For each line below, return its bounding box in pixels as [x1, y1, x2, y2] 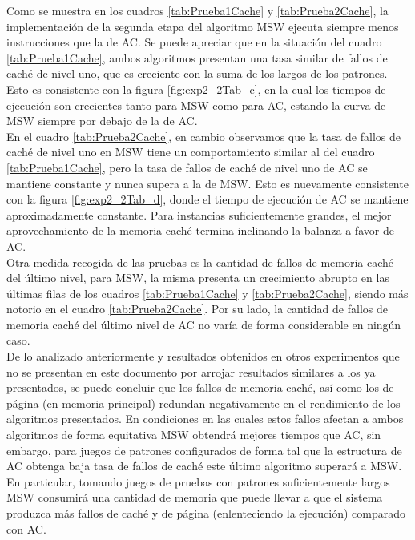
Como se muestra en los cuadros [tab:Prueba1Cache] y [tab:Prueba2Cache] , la [6, 2, 389, 18]
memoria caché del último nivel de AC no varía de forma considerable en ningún [6, 316, 401, 332]
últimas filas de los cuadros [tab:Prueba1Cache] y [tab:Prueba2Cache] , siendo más [6, 284, 409, 301]
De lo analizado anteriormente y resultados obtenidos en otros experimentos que [6, 348, 400, 365]
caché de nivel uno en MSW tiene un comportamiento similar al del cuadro [6, 143, 375, 160]
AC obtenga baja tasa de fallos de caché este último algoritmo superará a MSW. [6, 457, 402, 474]
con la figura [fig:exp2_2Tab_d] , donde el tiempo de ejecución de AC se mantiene [6, 191, 409, 208]
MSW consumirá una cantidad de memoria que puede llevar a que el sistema [6, 489, 383, 506]
